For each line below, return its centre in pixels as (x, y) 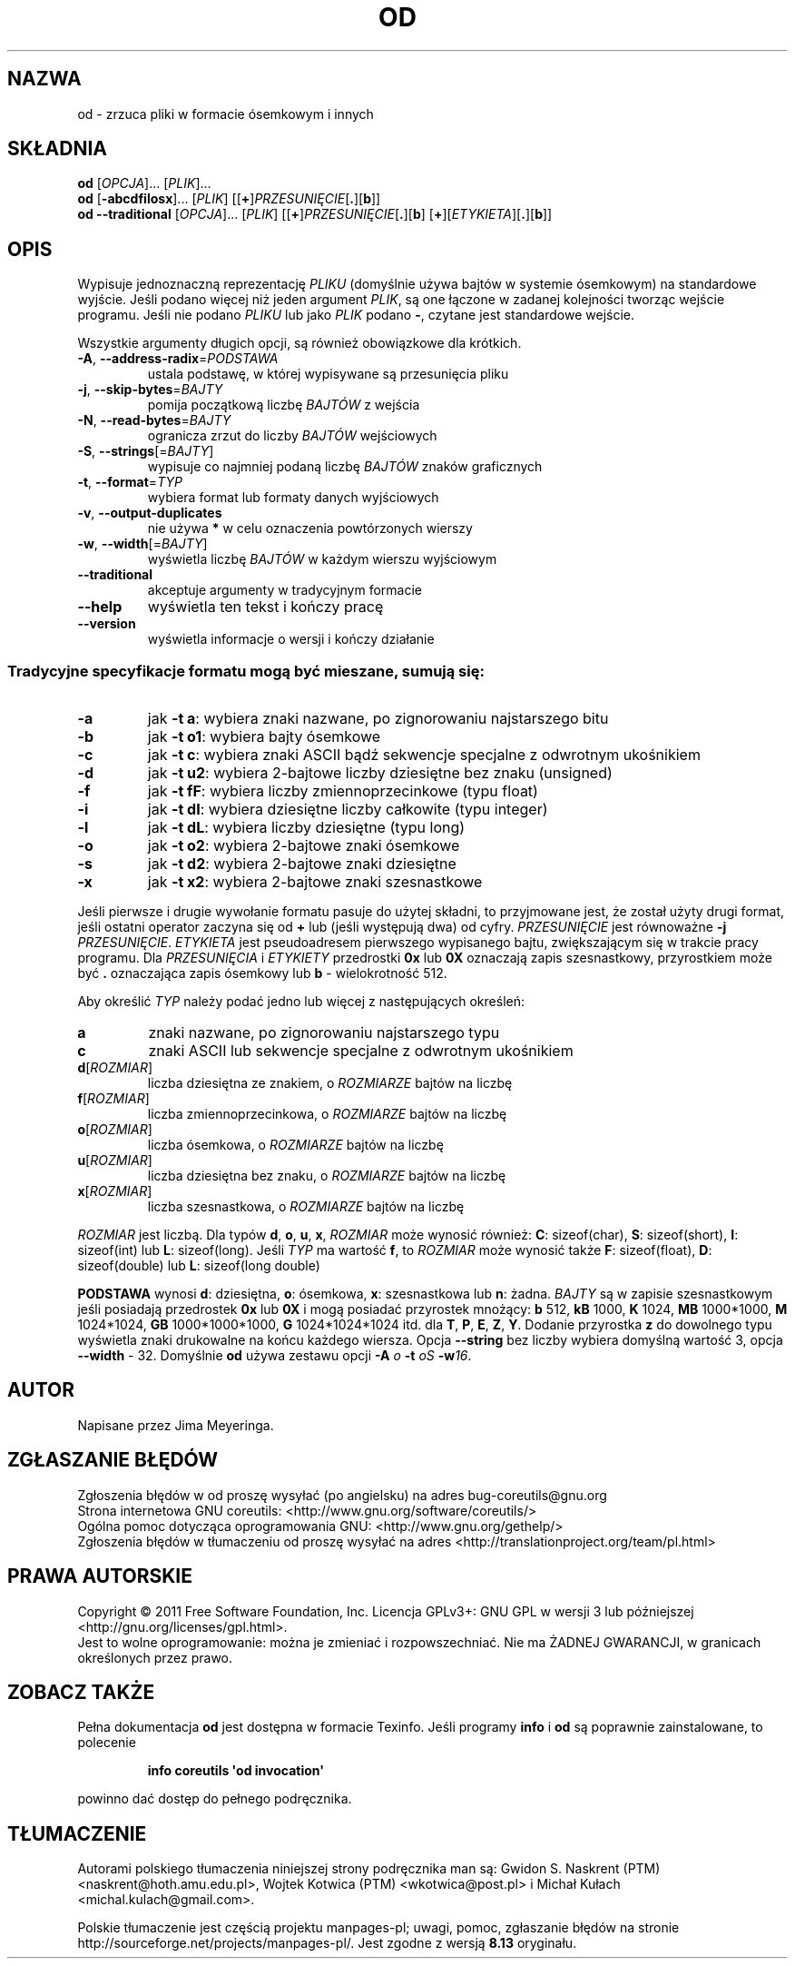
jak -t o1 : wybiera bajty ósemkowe (264, 737)
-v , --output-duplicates (150, 513)
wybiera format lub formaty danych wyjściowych (293, 498)
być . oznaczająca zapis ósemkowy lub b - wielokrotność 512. (262, 973)
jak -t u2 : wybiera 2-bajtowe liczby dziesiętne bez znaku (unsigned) (380, 773)
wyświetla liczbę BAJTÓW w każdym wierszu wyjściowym (322, 559)
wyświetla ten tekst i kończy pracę (265, 607)
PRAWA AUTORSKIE (100, 1576)
